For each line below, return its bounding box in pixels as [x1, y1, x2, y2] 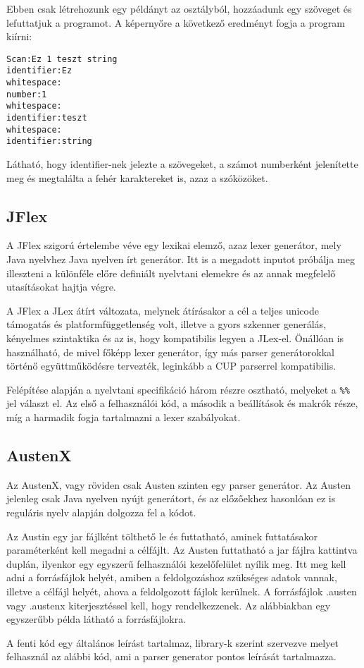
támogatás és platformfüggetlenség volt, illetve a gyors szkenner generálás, [6, 317, 327, 332]
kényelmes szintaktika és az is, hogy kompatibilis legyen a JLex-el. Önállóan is [6, 330, 344, 345]
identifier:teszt [6, 113, 87, 123]
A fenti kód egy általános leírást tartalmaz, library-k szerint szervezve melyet [6, 635, 339, 650]
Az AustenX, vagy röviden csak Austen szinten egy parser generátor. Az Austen [6, 477, 351, 492]
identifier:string [6, 136, 92, 147]
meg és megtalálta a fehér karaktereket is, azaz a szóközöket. [6, 170, 268, 185]
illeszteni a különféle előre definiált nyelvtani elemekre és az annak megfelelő [6, 265, 336, 280]
